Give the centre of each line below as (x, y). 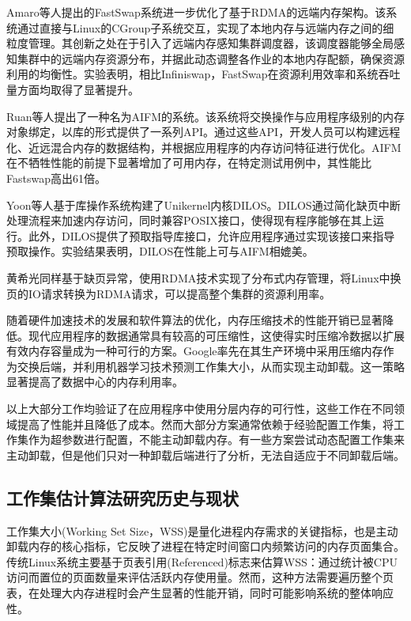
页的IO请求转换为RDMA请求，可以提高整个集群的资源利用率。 (169, 293)
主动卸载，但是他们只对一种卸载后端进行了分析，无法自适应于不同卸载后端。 (205, 454)
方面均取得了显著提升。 (78, 89)
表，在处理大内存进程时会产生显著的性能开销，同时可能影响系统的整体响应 (200, 593)
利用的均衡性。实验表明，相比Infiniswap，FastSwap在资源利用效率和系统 (192, 74)
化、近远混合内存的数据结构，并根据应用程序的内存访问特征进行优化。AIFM (204, 147)
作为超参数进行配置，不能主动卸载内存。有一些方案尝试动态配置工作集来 (216, 439)
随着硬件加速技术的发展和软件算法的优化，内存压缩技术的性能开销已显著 (194, 320)
